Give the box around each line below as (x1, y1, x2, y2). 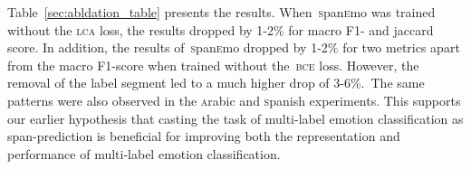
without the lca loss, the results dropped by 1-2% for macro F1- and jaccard (7, 20, 434, 39)
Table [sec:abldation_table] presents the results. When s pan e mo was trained (7, 3, 436, 21)
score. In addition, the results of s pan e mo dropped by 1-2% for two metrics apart (7, 38, 460, 57)
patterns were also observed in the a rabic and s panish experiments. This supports (7, 90, 461, 109)
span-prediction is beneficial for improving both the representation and (7, 127, 400, 146)
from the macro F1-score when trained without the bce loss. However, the (7, 55, 419, 74)
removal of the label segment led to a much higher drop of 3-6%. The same (7, 73, 425, 92)
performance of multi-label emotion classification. (7, 144, 281, 163)
